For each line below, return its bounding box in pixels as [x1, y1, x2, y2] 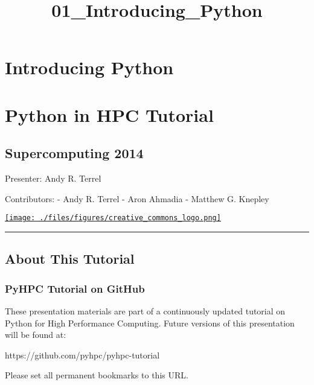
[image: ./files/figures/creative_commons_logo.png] [5, 214, 221, 223]
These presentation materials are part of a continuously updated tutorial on [5, 304, 286, 317]
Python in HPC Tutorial [5, 102, 214, 127]
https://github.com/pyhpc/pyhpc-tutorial [5, 348, 160, 361]
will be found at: [5, 328, 66, 341]
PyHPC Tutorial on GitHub [5, 281, 145, 296]
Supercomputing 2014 [5, 144, 144, 162]
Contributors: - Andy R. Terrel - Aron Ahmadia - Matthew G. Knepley [5, 192, 269, 205]
